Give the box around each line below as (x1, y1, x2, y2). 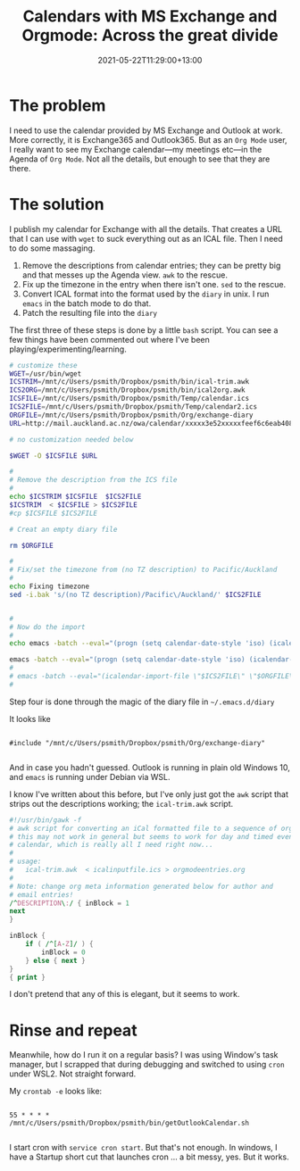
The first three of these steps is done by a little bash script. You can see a (9, 324, 279, 336)
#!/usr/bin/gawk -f (9, 815, 82, 825)
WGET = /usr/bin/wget (9, 369, 82, 378)
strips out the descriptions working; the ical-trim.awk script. (9, 798, 234, 809)
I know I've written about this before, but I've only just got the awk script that (9, 788, 288, 800)
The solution (9, 194, 104, 214)
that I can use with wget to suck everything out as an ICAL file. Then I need (9, 233, 283, 244)
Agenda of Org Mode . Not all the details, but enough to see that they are (9, 154, 271, 164)
